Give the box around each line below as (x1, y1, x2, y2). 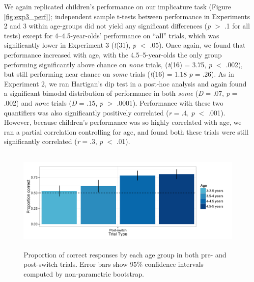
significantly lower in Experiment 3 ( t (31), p (4, 40, 137, 50)
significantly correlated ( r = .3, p (4, 136, 103, 146)
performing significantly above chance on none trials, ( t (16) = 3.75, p (4, 59, 212, 69)
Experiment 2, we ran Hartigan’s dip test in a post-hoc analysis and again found (4, 78, 247, 88)
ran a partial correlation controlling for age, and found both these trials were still (4, 126, 249, 137)
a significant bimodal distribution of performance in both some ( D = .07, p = (4, 88, 238, 98)
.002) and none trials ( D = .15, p (4, 97, 103, 108)
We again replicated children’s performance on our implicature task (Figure (4, 1, 231, 11)
